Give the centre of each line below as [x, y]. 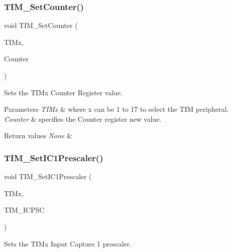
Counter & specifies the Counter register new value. [83, 119]
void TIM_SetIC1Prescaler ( [48, 176]
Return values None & [38, 135]
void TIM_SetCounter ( [41, 25]
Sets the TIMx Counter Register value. [63, 92]
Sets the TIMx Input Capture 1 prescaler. [68, 243]
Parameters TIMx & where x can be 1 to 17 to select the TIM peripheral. [116, 109]
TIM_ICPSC [24, 210]
